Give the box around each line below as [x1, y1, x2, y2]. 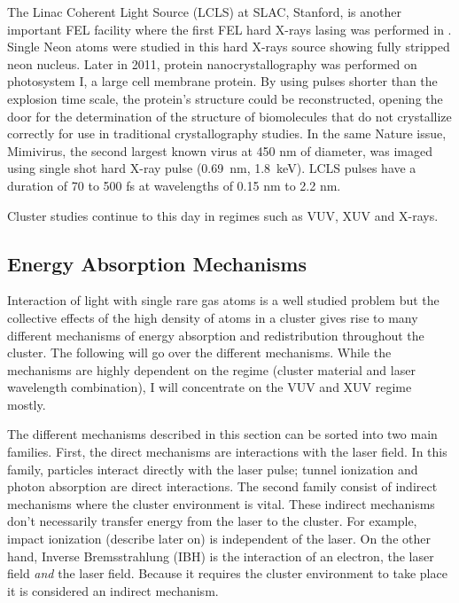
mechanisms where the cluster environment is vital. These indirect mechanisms [7, 494, 435, 513]
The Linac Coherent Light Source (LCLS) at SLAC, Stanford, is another [7, 3, 401, 20]
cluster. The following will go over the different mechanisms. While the [7, 343, 392, 362]
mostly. [7, 395, 46, 413]
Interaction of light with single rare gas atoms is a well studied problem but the [7, 291, 440, 309]
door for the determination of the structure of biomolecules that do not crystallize [7, 106, 452, 125]
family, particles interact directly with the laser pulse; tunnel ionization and [7, 459, 418, 478]
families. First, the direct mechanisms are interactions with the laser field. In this [7, 442, 447, 461]
